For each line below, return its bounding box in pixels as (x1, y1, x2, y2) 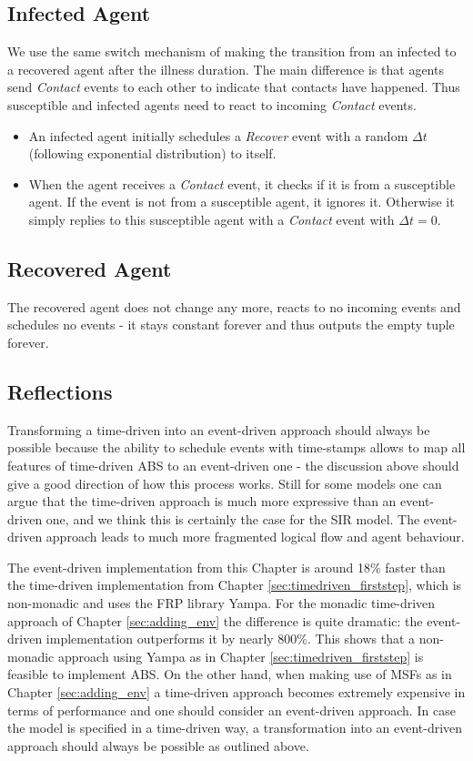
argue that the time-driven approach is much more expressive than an (7, 492, 397, 511)
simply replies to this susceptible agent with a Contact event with (28, 209, 395, 228)
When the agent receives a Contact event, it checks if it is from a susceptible (28, 174, 456, 193)
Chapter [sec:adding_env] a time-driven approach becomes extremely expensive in (7, 683, 466, 702)
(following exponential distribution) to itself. (28, 144, 277, 163)
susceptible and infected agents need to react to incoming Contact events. (7, 95, 417, 114)
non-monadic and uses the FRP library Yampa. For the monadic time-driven (7, 594, 436, 613)
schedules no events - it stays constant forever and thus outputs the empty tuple (7, 315, 455, 334)
